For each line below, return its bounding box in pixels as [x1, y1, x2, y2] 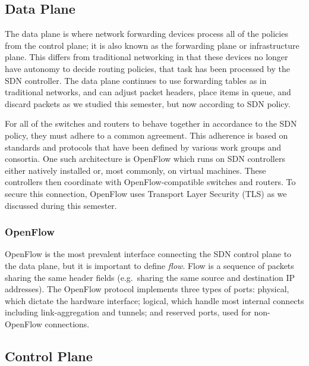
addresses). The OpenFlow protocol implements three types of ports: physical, [5, 283, 289, 295]
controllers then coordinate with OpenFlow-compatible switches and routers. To [5, 176, 296, 188]
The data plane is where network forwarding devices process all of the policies [5, 27, 288, 40]
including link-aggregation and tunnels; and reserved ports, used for [5, 306, 251, 318]
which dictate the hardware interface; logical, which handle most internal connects [5, 294, 304, 306]
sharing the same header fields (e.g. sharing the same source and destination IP [5, 271, 295, 283]
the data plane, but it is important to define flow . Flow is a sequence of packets [5, 259, 294, 271]
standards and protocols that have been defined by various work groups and [5, 140, 281, 153]
